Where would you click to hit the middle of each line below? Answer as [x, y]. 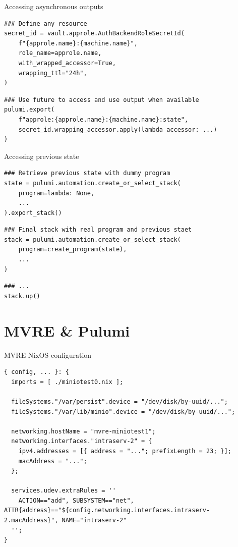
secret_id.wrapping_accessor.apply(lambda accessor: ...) [118, 129]
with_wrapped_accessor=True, [67, 63]
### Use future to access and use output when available [102, 100]
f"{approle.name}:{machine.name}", [78, 43]
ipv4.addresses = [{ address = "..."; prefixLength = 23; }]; [125, 451]
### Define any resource [46, 23]
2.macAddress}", [31, 521]
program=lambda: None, [56, 193]
